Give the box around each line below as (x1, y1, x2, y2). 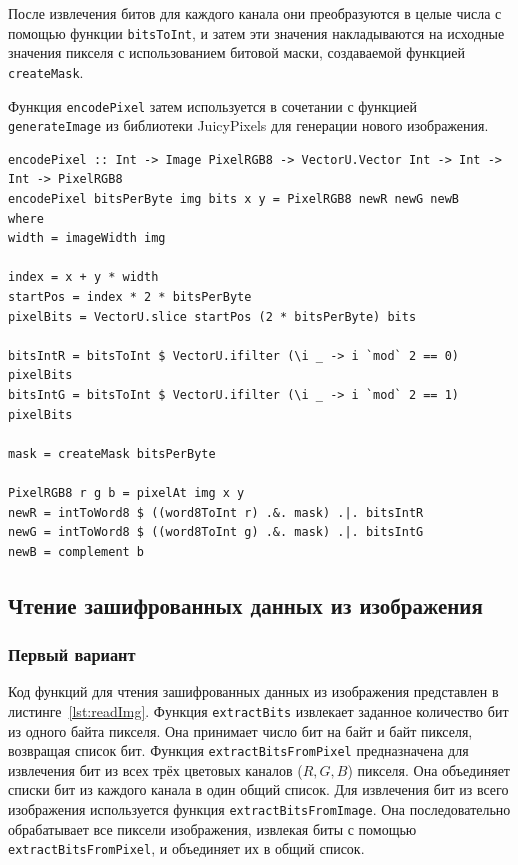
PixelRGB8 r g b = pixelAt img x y (8, 485, 245, 500)
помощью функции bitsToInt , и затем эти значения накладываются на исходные (8, 22, 505, 43)
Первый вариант (8, 641, 136, 666)
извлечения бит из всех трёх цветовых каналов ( (8, 759, 303, 780)
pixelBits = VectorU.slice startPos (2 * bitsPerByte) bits (8, 309, 417, 324)
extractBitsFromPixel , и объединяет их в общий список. (8, 838, 365, 859)
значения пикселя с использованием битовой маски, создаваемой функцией (8, 42, 465, 63)
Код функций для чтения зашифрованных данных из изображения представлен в (8, 681, 499, 702)
